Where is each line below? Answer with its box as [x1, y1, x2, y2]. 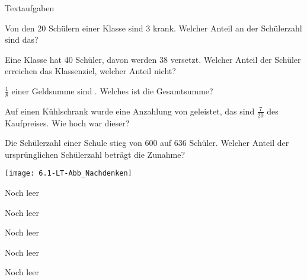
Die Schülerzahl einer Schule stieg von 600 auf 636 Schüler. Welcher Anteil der [5, 136, 289, 149]
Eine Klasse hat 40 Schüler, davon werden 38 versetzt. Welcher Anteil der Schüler [5, 53, 301, 65]
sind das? [5, 33, 39, 46]
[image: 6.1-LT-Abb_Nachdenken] [5, 169, 132, 178]
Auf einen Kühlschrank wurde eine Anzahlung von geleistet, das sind [5, 104, 255, 117]
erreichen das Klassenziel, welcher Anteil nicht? [5, 65, 176, 77]
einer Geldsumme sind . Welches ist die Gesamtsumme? [11, 84, 213, 97]
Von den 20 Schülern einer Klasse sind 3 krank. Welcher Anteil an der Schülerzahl [5, 21, 302, 34]
